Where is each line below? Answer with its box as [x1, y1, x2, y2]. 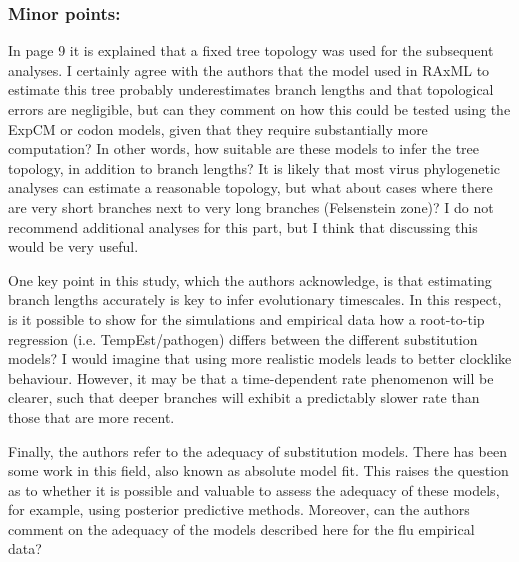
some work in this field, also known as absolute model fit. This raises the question [8, 460, 509, 481]
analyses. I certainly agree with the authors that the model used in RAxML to [8, 59, 490, 80]
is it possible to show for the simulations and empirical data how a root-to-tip [8, 308, 485, 329]
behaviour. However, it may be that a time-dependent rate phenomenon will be [8, 367, 494, 388]
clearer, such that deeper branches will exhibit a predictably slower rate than [8, 387, 480, 408]
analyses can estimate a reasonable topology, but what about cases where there [8, 177, 493, 198]
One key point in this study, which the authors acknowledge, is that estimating [8, 269, 492, 290]
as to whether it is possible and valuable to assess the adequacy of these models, [8, 479, 500, 500]
